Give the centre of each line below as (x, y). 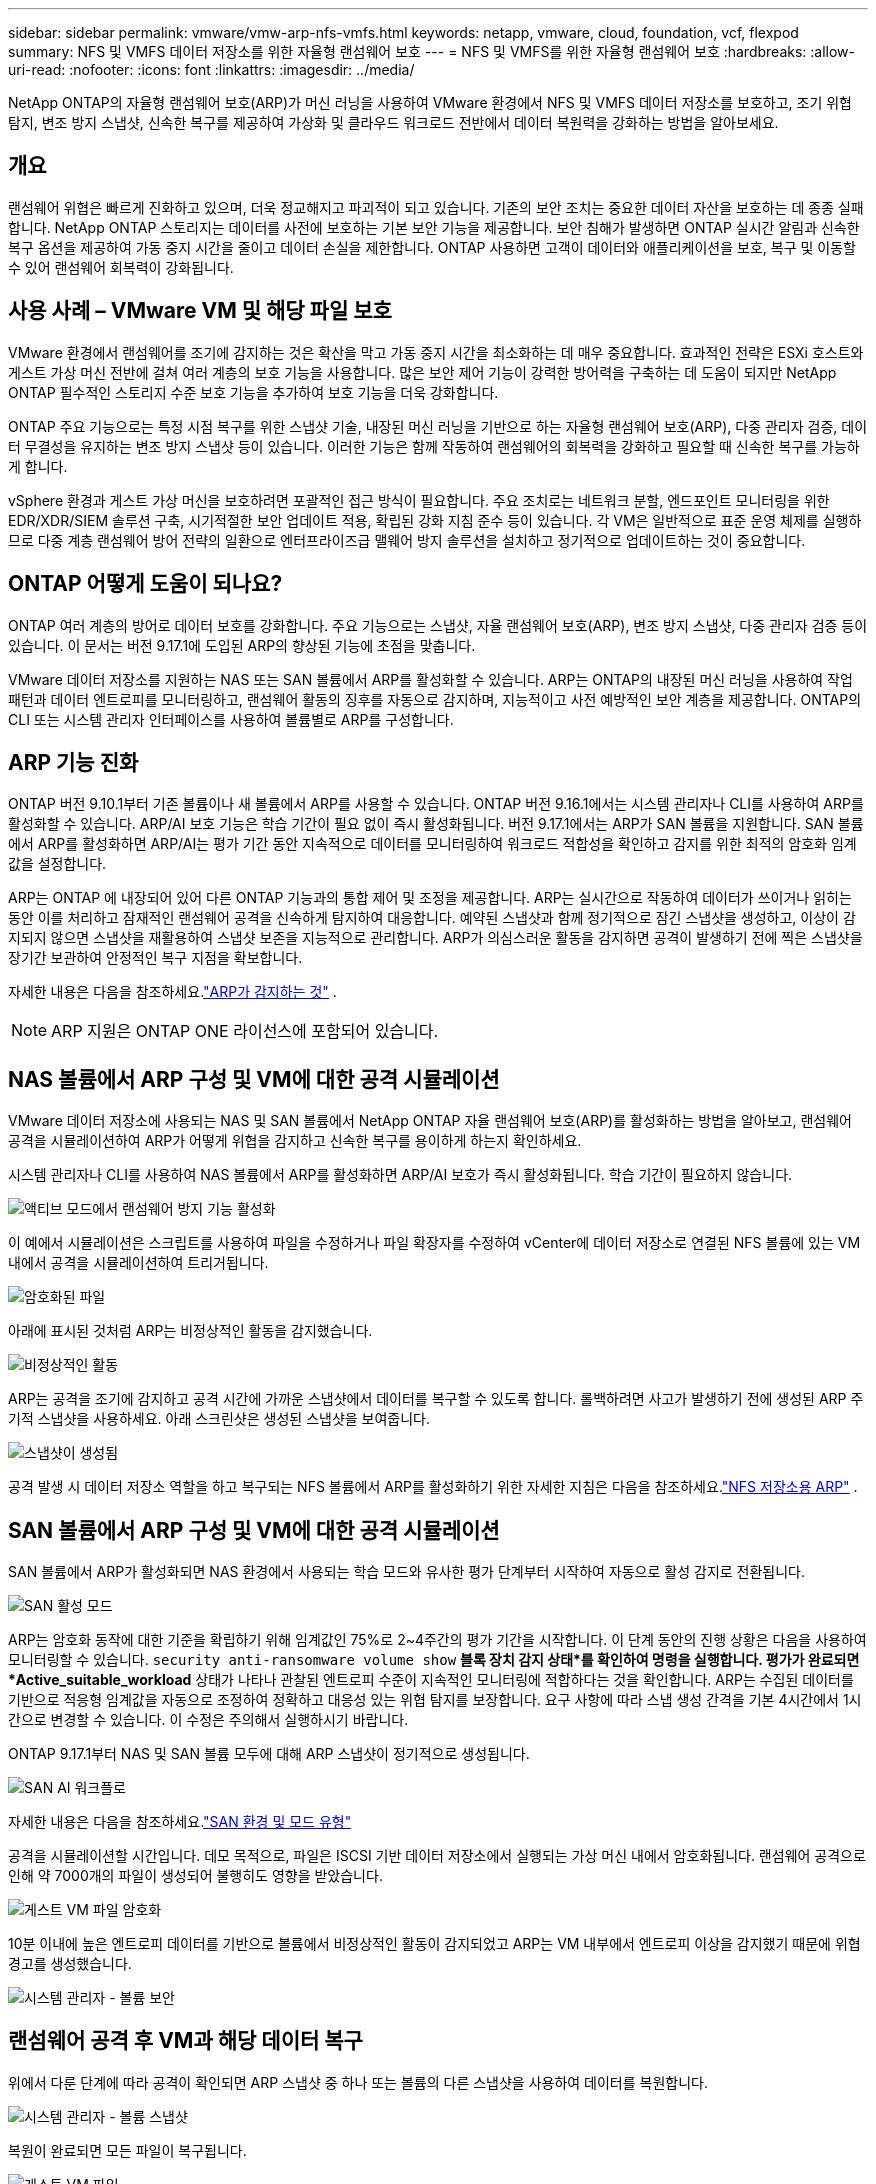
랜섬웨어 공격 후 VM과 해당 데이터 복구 (185, 2041)
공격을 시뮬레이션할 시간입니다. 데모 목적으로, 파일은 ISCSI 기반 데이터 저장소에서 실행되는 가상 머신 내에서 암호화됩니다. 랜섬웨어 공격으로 (437, 1856)
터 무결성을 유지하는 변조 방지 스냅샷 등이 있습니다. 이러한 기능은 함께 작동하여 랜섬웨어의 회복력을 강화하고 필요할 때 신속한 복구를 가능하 (434, 446)
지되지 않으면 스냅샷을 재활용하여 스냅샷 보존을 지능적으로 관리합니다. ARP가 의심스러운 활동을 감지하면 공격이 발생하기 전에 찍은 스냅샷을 (435, 938)
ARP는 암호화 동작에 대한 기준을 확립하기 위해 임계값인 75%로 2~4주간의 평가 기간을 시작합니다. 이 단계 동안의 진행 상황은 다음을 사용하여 (437, 1640)
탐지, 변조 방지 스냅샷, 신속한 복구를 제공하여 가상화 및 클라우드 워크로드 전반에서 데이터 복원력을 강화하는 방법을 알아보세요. (393, 122)
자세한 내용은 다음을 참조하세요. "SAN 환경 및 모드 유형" (180, 1822)
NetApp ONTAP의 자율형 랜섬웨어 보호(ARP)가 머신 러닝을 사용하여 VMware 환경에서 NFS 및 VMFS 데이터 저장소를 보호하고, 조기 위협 (430, 102)
